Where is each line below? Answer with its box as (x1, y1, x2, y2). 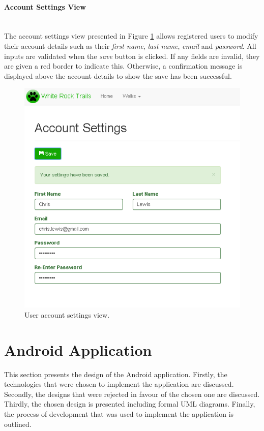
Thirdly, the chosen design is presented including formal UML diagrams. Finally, (4, 398, 255, 409)
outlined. (4, 418, 32, 429)
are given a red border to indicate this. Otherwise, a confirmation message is (4, 60, 243, 71)
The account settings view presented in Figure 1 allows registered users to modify (4, 30, 258, 41)
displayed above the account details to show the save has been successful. (4, 70, 232, 81)
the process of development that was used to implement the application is (4, 408, 234, 419)
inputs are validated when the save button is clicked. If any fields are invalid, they (4, 50, 260, 61)
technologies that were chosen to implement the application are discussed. (4, 379, 234, 389)
